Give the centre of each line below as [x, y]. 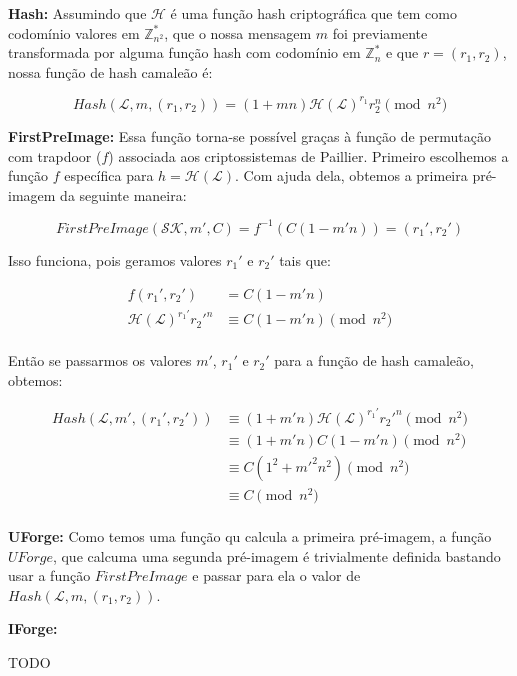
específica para [109, 175]
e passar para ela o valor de [276, 575]
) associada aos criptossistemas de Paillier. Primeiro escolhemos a [308, 155]
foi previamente [380, 32]
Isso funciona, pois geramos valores [115, 259]
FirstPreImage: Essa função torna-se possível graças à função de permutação [249, 136]
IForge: [33, 628]
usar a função [49, 575]
